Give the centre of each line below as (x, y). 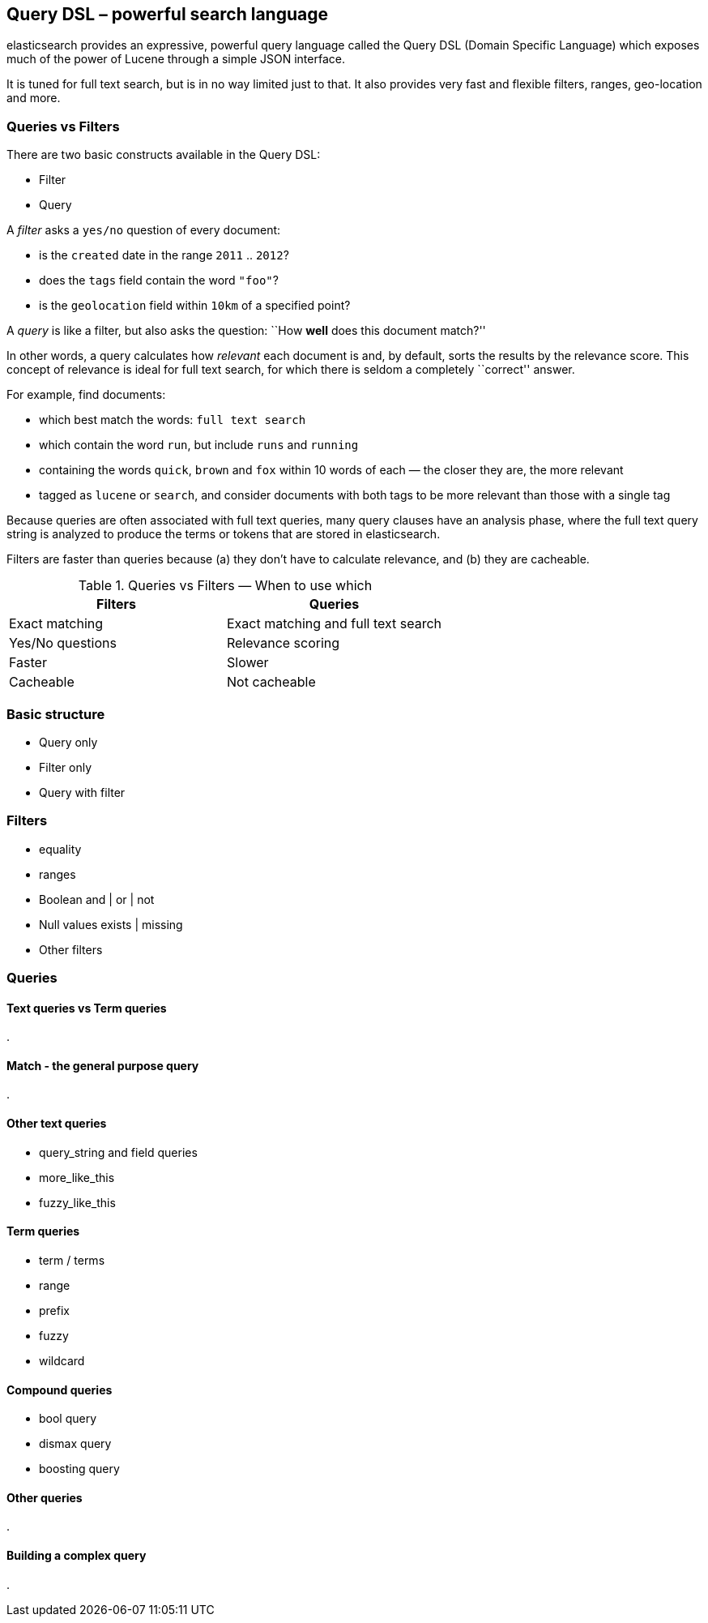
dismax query (75, 1444)
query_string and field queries (118, 1152)
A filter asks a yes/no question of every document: (144, 230)
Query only (68, 742)
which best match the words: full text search (173, 420)
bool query (68, 1419)
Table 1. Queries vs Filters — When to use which (225, 586)
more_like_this (77, 1177)
